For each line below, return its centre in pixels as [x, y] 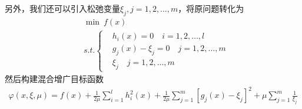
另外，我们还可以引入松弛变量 [62, 8]
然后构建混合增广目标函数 [54, 79]
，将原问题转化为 [211, 8]
